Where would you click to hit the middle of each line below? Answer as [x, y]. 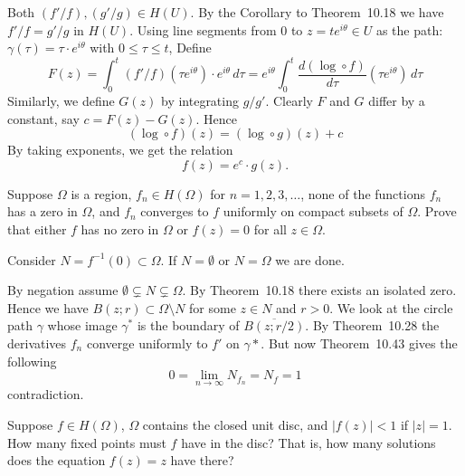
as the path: [409, 29]
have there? [202, 460]
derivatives [37, 343]
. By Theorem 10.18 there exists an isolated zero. [319, 290]
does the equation [57, 460]
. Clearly [289, 101]
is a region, [101, 193]
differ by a [397, 101]
